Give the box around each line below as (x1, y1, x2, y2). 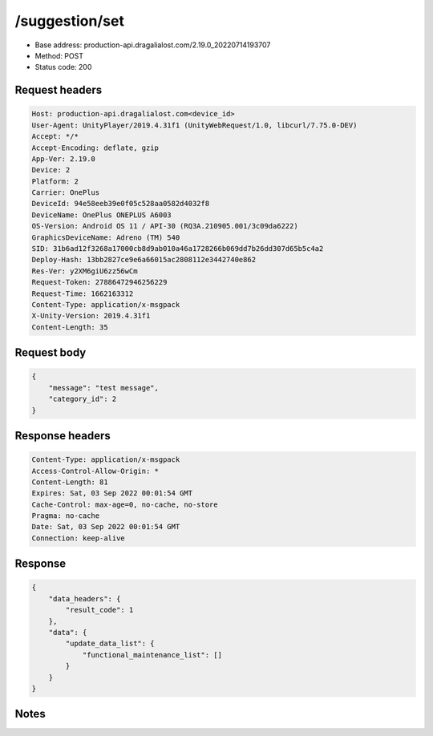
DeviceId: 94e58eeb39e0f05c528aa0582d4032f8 (31, 199, 210, 208)
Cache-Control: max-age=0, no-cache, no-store (31, 499, 218, 509)
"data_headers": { (48, 594, 121, 603)
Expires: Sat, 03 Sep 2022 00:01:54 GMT (31, 489, 192, 498)
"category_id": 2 (48, 394, 117, 404)
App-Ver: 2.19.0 (31, 154, 96, 164)
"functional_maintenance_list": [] (82, 650, 222, 659)
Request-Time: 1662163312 (31, 289, 134, 298)
